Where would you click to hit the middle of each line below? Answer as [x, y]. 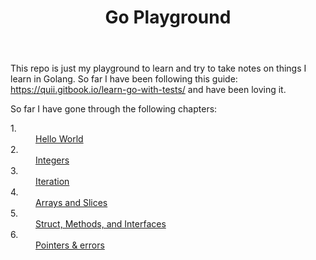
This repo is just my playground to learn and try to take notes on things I [158, 68]
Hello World [59, 139]
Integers [52, 160]
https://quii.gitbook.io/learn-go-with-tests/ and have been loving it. [148, 90]
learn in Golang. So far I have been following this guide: [124, 79]
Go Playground [168, 17]
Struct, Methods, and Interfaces [101, 224]
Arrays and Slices [71, 203]
